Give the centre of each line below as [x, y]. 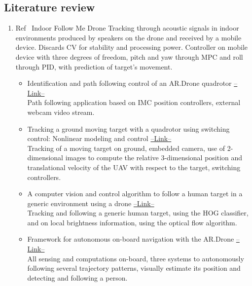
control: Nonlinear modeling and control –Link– [99, 138]
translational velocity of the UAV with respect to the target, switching [134, 167]
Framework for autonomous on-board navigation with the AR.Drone [131, 239]
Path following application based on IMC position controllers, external [134, 102]
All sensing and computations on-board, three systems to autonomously [136, 258]
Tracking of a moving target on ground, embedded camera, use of [126, 148]
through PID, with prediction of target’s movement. [94, 66]
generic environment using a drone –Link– [91, 203]
